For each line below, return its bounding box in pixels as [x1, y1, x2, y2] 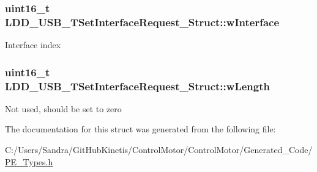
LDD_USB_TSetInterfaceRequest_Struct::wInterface [5, 14, 280, 29]
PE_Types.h [5, 155, 53, 168]
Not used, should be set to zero [5, 102, 122, 115]
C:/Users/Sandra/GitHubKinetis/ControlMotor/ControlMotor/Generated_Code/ [5, 143, 313, 156]
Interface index [5, 38, 61, 51]
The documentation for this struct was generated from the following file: [5, 123, 276, 135]
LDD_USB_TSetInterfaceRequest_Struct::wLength [5, 78, 270, 93]
